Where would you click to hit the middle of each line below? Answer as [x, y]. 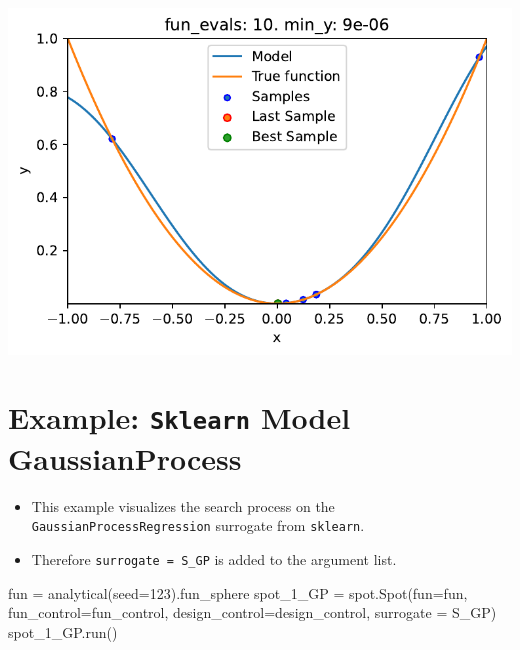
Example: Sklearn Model [179, 417]
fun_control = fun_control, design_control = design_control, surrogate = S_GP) [252, 612]
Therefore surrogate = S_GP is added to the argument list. [214, 558]
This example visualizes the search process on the [183, 505]
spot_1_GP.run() [63, 631]
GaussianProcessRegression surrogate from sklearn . [198, 525]
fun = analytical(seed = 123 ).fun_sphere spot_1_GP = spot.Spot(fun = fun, [238, 592]
